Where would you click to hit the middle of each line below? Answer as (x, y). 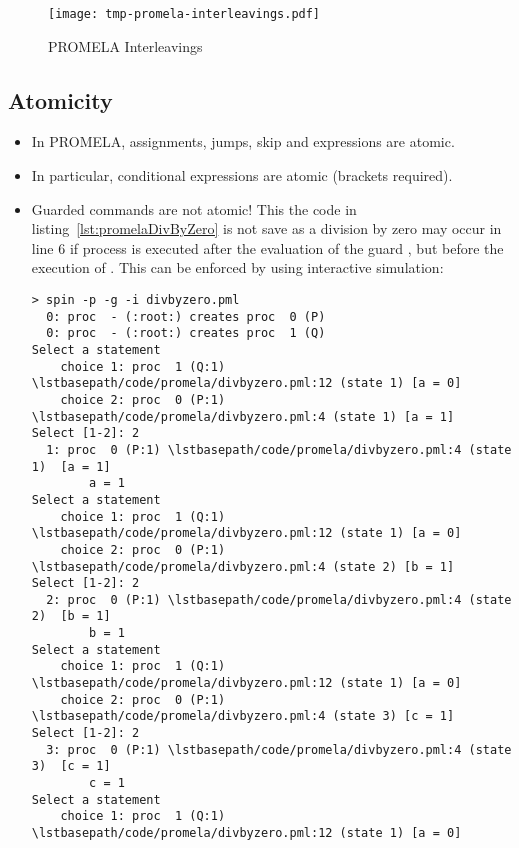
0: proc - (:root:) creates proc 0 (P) (186, 316)
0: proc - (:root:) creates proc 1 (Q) (186, 333)
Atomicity (60, 99)
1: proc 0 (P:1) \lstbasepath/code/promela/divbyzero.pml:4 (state (279, 449)
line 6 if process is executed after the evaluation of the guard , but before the (267, 247)
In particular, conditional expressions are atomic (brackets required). (242, 175)
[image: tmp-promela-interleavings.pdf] (184, 14)
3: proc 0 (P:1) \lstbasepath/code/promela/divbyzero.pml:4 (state (279, 749)
